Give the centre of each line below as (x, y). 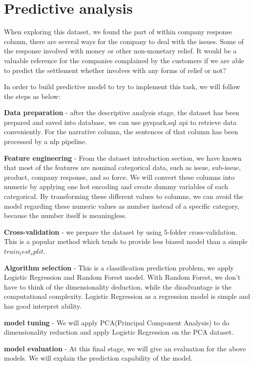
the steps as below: (32, 96)
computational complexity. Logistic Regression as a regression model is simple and (127, 296)
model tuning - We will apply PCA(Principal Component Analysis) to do (117, 322)
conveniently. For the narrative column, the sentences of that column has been (121, 132)
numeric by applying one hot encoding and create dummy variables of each (116, 186)
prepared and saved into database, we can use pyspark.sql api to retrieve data (120, 122)
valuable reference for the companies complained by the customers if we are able (124, 60)
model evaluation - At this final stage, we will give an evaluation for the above (125, 348)
